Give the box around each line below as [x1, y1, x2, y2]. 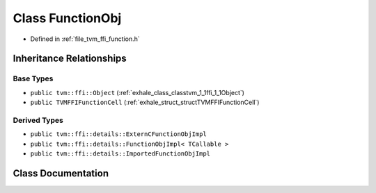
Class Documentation [13, 167, 109, 179]
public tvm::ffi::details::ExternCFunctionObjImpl [30, 131, 207, 138]
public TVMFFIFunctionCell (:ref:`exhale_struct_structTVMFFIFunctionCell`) [30, 98, 260, 107]
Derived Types [13, 115, 64, 125]
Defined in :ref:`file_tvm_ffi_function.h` [30, 35, 141, 43]
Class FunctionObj [13, 10, 122, 26]
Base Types [13, 74, 54, 83]
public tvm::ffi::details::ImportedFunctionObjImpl [30, 150, 211, 158]
